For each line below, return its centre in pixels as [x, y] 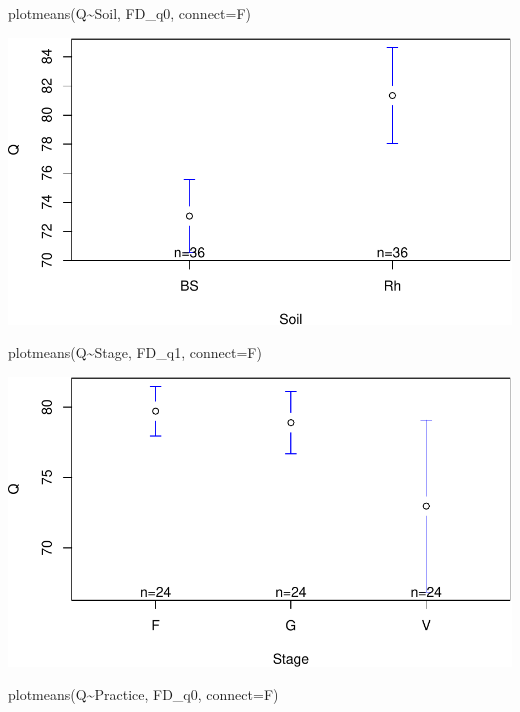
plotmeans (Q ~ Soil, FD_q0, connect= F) [130, 13]
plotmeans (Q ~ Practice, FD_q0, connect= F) [143, 694]
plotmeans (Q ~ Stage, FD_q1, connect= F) [135, 352]
